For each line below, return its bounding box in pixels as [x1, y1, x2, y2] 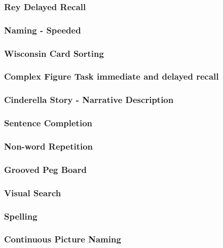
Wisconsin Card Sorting [4, 47, 104, 59]
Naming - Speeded [4, 23, 81, 36]
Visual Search [4, 186, 61, 199]
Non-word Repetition [4, 139, 93, 152]
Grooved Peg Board [4, 163, 87, 175]
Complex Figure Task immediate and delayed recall [4, 70, 219, 83]
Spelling [4, 209, 38, 222]
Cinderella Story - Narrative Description [4, 93, 174, 106]
